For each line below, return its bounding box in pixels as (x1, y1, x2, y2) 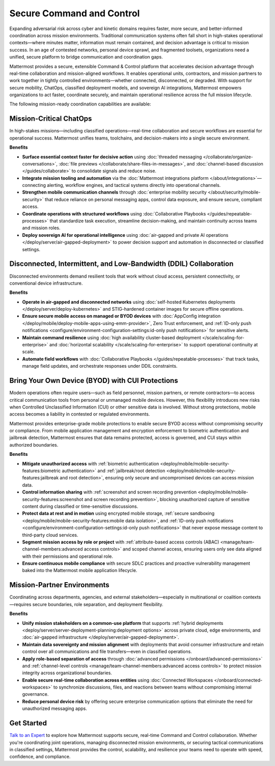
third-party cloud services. (22, 532, 78, 538)
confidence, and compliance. (9, 754, 71, 760)
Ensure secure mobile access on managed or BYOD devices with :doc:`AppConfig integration (22, 313, 221, 319)
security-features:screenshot (22, 496, 84, 502)
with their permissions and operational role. (22, 553, 114, 559)
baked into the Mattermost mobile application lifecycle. (22, 567, 137, 573)
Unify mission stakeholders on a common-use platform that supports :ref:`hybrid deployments (22, 620, 224, 626)
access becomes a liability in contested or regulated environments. (9, 411, 150, 417)
